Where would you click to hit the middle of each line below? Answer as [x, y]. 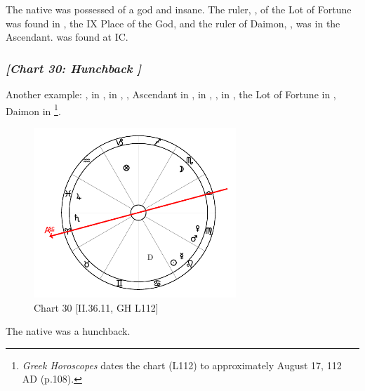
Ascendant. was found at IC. [67, 37]
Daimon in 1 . [33, 110]
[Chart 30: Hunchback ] [74, 68]
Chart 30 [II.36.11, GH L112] [96, 307]
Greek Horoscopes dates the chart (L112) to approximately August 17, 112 [182, 365]
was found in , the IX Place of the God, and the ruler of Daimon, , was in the [173, 23]
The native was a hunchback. [68, 331]
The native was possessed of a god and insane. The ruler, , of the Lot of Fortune [179, 9]
